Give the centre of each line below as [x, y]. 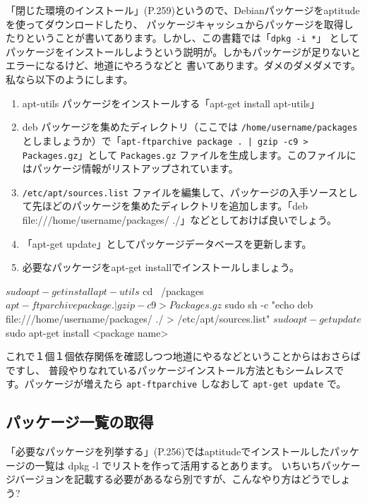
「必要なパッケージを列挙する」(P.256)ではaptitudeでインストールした [168, 451]
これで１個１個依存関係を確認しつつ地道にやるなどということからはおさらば [183, 356]
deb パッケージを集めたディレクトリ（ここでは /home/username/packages [190, 127]
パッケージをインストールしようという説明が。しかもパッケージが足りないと [183, 51]
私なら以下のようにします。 [70, 79]
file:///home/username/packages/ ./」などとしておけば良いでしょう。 [180, 220]
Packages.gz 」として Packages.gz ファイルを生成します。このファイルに [189, 154]
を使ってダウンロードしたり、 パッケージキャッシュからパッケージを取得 [175, 24]
